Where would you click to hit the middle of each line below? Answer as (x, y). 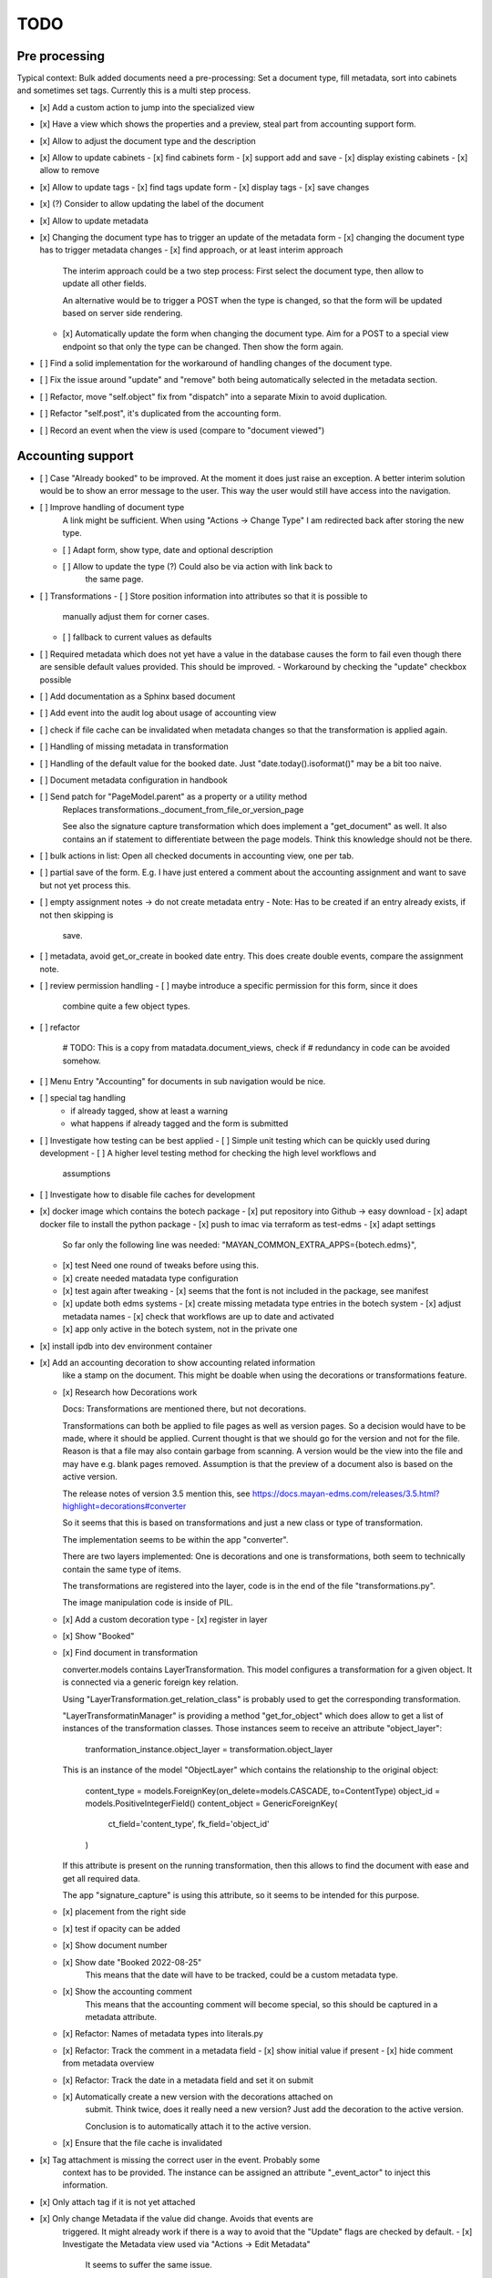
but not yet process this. (85, 885)
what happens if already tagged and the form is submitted (179, 1124)
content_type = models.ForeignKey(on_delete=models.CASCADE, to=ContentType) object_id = (263, 1791)
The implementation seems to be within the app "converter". (175, 1539)
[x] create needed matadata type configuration (150, 1278)
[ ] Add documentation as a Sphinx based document (138, 696)
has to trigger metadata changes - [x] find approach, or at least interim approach (191, 250)
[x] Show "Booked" (98, 1637)
